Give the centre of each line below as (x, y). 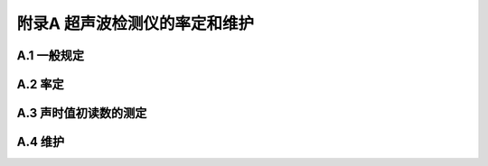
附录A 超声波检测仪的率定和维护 (136, 23)
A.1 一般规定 (51, 55)
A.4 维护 (41, 142)
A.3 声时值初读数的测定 (82, 113)
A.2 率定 (40, 84)
